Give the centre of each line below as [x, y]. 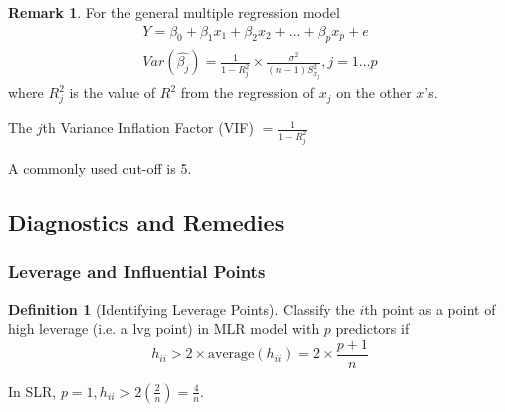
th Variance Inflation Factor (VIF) [148, 127]
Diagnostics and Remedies [146, 221]
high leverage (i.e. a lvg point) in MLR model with [164, 328]
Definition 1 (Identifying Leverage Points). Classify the [181, 308]
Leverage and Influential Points [137, 271]
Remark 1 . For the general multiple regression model [174, 12]
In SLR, [32, 390]
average [231, 354]
